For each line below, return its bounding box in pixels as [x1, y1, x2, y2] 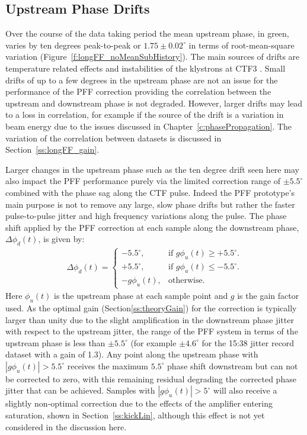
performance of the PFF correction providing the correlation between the [5, 85, 271, 98]
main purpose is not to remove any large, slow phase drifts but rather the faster [5, 198, 295, 210]
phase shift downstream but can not [167, 359, 298, 372]
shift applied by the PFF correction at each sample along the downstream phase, [5, 221, 299, 233]
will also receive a [213, 384, 277, 397]
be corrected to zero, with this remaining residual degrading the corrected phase [5, 372, 296, 385]
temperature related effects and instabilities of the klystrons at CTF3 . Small [5, 62, 286, 74]
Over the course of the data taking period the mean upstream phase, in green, [5, 27, 289, 40]
